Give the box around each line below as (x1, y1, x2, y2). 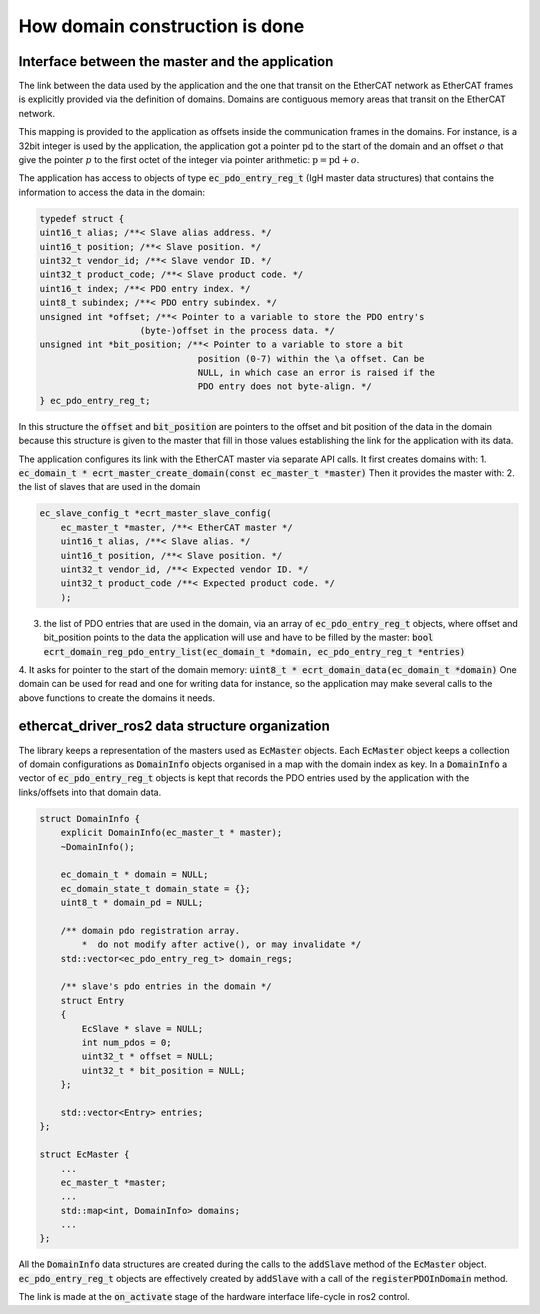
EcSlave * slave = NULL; (81, 1023, 204, 1034)
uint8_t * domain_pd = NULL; (60, 897, 204, 909)
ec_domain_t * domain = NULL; (60, 869, 209, 880)
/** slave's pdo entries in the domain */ (60, 981, 272, 992)
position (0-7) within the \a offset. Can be (197, 353, 425, 364)
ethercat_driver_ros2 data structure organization (18, 718, 330, 735)
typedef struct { (39, 213, 125, 224)
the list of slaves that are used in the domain (18, 481, 201, 493)
